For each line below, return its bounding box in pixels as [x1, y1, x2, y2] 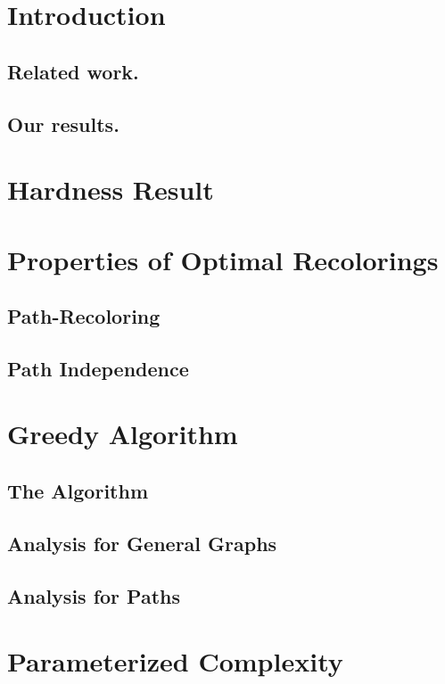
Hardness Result [7, 171, 214, 208]
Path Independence [7, 354, 189, 382]
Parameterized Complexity [7, 643, 343, 680]
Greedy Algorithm [7, 416, 238, 452]
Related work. [7, 57, 139, 85]
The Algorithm [7, 477, 149, 505]
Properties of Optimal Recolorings [7, 241, 439, 277]
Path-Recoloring [7, 302, 161, 330]
